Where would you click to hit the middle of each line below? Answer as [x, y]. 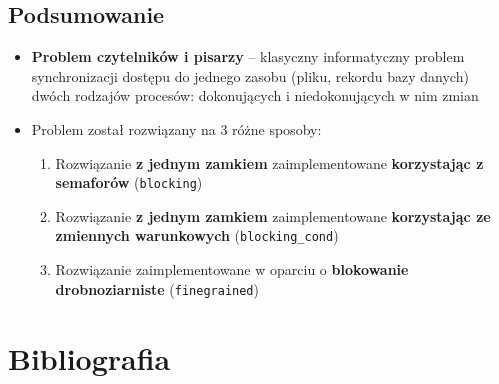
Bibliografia [89, 357]
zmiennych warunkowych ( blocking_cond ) [197, 235]
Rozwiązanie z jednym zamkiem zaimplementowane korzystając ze [273, 215]
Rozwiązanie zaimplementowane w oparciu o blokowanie [232, 269]
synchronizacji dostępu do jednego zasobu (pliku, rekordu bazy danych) [250, 75]
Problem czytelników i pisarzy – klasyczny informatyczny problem [248, 56]
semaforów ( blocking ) [129, 182]
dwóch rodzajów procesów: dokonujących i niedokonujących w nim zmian [255, 95]
